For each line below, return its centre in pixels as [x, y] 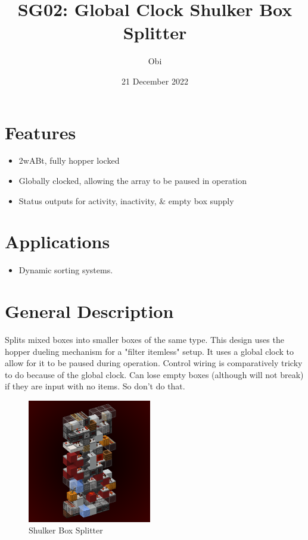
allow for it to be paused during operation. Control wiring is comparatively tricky [154, 363]
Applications [57, 241]
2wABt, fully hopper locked [69, 160]
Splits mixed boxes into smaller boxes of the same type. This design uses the [144, 340]
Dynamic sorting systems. [66, 270]
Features [41, 132]
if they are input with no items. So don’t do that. [95, 386]
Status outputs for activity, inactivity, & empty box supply [126, 200]
